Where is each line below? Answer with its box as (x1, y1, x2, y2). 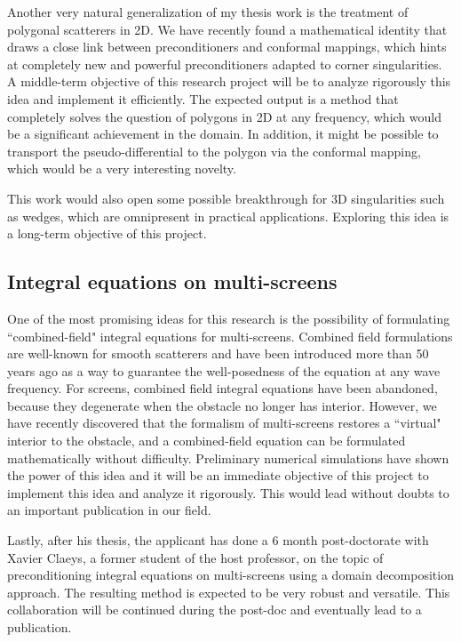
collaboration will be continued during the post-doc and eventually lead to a (7, 600, 422, 619)
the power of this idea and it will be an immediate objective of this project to (7, 466, 429, 485)
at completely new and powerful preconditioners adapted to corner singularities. (7, 54, 442, 73)
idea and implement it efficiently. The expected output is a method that (7, 89, 399, 108)
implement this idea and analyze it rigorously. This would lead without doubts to (7, 483, 449, 502)
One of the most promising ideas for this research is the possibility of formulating (7, 309, 450, 327)
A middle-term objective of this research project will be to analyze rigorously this (7, 72, 451, 91)
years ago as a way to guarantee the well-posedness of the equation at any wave (7, 361, 441, 380)
